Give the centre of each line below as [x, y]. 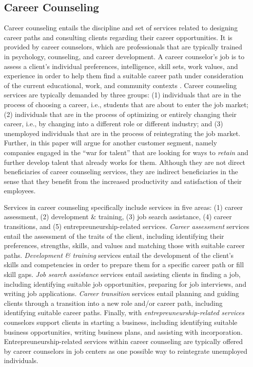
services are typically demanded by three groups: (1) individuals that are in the [123, 95]
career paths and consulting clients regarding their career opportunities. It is [118, 37]
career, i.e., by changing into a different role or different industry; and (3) [114, 124]
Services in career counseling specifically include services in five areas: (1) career [123, 207]
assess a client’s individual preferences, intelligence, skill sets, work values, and [121, 66]
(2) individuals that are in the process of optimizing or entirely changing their [120, 114]
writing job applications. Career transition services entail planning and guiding [122, 293]
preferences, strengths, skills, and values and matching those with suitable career [124, 245]
